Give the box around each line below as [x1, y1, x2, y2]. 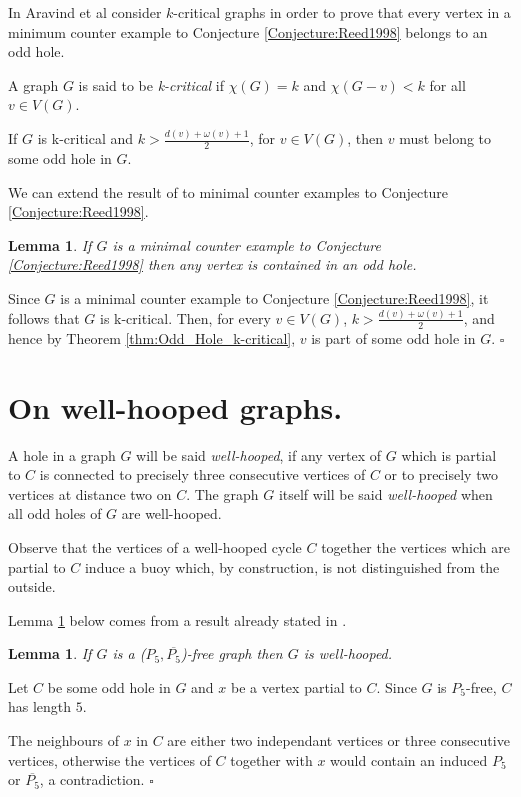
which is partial [401, 444, 497, 465]
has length [8, 696, 72, 717]
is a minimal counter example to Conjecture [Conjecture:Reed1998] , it [60, 288, 489, 309]
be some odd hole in [47, 676, 171, 697]
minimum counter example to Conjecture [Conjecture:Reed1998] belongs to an [8, 21, 488, 42]
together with [230, 749, 313, 770]
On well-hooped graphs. [8, 386, 343, 427]
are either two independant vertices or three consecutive [167, 730, 510, 751]
